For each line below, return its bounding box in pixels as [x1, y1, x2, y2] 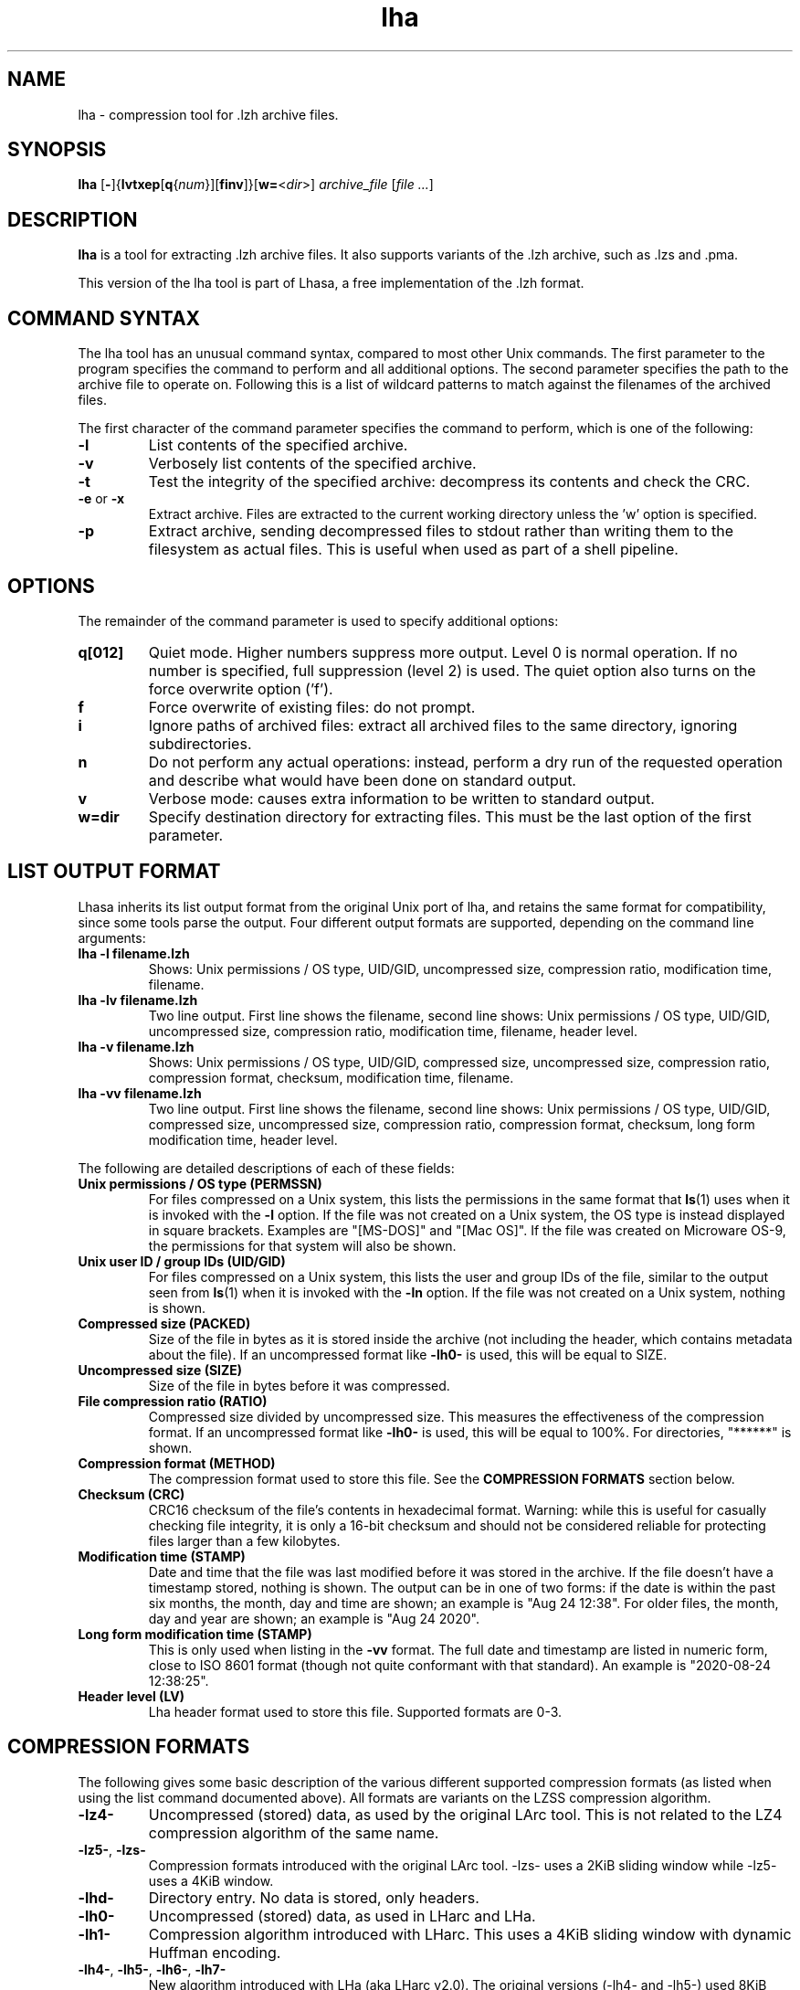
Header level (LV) [78, 1688, 184, 1704]
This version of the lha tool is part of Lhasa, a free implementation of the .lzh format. [78, 275, 584, 291]
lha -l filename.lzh [78, 945, 190, 961]
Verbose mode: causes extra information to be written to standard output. [148, 789, 655, 808]
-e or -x [78, 491, 125, 507]
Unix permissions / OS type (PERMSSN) [78, 1175, 322, 1191]
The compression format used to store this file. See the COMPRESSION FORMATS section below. [148, 1470, 735, 1487]
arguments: [78, 929, 146, 946]
